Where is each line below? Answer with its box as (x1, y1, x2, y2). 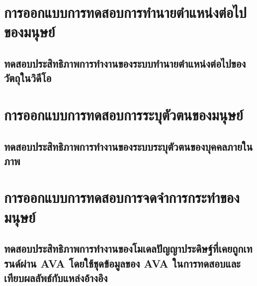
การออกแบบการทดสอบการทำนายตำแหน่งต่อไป (4, 2, 247, 22)
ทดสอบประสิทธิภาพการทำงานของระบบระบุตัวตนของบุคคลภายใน (4, 138, 253, 154)
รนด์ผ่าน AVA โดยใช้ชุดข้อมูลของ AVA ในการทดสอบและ (4, 255, 241, 271)
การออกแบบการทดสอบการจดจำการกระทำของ (4, 187, 240, 207)
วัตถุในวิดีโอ (4, 70, 52, 86)
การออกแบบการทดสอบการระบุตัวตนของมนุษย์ (4, 104, 243, 124)
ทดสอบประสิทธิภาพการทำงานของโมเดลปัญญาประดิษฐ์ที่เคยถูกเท (4, 241, 253, 256)
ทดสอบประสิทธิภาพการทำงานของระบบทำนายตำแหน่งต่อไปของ (4, 55, 246, 71)
